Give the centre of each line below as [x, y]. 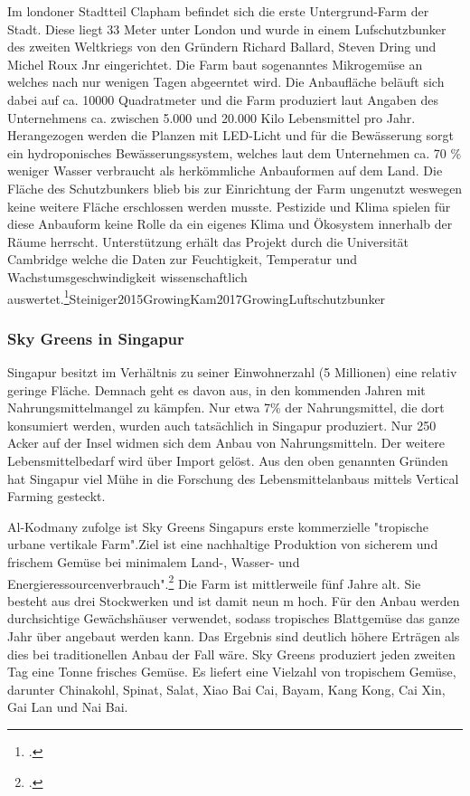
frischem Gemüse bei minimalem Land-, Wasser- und [154, 561]
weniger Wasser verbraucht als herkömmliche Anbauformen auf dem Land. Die [225, 171]
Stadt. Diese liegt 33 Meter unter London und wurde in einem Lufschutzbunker [227, 28]
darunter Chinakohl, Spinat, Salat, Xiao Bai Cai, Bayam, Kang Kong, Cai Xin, [226, 689]
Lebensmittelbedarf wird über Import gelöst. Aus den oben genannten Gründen [228, 460]
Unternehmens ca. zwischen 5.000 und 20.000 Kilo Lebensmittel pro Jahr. [211, 117]
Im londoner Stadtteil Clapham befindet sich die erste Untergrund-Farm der [218, 11]
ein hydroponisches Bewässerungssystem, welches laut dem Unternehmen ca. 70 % [235, 152]
